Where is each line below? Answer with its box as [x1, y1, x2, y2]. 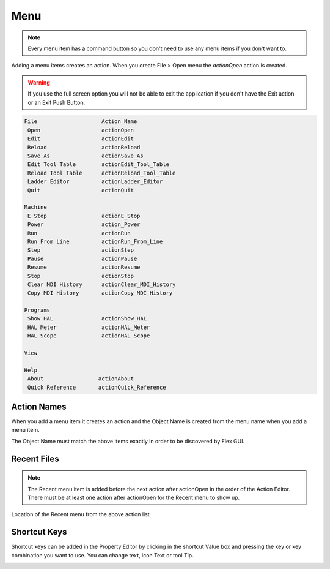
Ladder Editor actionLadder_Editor [28, 178, 163, 185]
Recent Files [11, 453, 59, 464]
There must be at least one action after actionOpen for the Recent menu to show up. [28, 494, 240, 502]
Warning [28, 78, 50, 86]
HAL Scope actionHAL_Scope [28, 333, 150, 339]
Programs [24, 307, 51, 314]
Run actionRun [28, 230, 131, 236]
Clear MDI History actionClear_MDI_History [28, 281, 176, 288]
